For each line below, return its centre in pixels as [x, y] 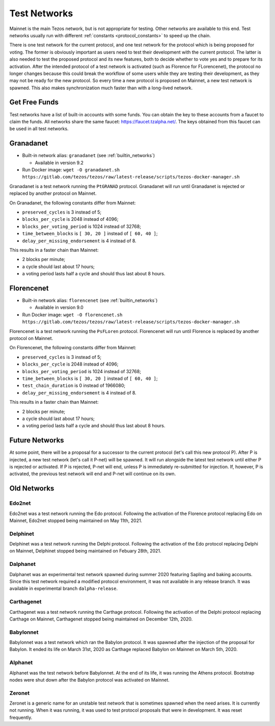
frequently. [21, 717]
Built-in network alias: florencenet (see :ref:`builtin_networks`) [90, 300]
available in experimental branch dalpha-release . [64, 588]
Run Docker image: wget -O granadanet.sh [71, 170]
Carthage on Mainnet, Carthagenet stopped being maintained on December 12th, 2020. [101, 619]
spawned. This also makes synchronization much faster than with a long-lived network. [101, 88]
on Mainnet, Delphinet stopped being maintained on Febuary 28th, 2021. [85, 551]
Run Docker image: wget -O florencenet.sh [72, 315]
